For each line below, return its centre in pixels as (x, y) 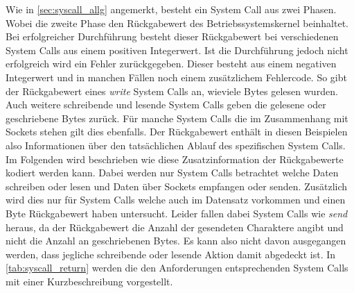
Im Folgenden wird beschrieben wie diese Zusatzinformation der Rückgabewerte (175, 159)
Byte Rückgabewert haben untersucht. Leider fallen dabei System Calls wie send (177, 213)
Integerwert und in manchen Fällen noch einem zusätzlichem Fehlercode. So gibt (176, 77)
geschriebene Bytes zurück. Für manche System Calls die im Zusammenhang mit (177, 118)
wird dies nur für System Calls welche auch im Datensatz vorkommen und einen (176, 200)
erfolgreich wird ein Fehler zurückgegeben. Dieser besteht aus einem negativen (171, 64)
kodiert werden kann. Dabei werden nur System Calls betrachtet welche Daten (172, 173)
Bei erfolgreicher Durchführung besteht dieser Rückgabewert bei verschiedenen (172, 36)
